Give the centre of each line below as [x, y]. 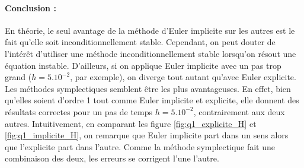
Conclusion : [31, 7]
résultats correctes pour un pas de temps [79, 111]
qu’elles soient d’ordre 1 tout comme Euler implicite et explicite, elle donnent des [152, 100]
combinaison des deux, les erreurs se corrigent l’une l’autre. [112, 158]
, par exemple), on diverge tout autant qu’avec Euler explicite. [183, 77]
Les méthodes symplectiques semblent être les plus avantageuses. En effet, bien [148, 88]
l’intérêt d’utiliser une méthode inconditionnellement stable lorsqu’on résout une [151, 53]
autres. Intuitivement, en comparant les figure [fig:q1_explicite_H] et [131, 123]
